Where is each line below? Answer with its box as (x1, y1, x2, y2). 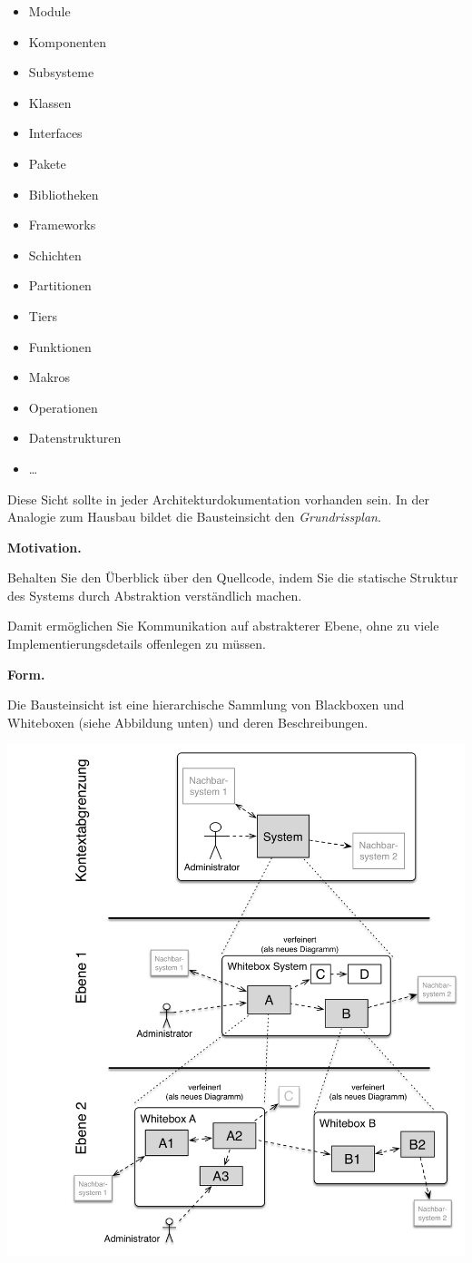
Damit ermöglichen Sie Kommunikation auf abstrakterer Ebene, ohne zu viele (7, 616, 439, 635)
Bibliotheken (28, 184, 99, 203)
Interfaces (28, 123, 83, 142)
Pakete (28, 153, 66, 172)
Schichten (28, 245, 82, 264)
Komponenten (28, 32, 106, 51)
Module (28, 2, 71, 20)
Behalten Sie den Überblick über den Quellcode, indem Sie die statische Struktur (7, 568, 458, 587)
